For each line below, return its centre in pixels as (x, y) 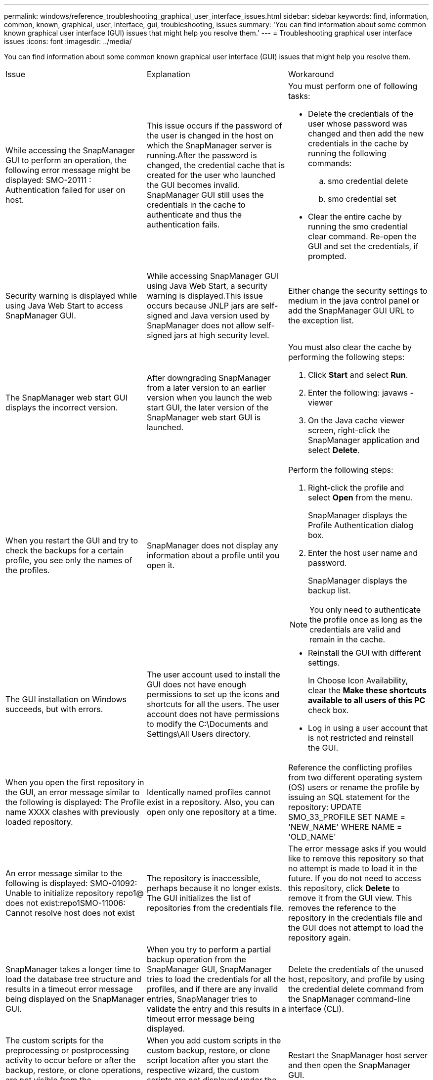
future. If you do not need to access (354, 878)
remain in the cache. (347, 639)
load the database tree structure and (73, 979)
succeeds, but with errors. (54, 709)
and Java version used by (222, 315)
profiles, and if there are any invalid (212, 989)
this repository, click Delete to (344, 888)
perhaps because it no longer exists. (214, 888)
